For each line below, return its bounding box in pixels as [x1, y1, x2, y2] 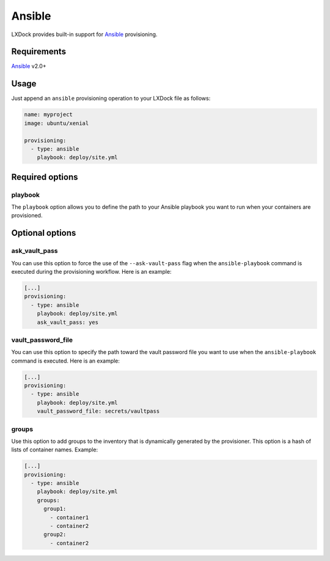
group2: [43, 531, 67, 538]
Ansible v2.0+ [11, 62, 46, 70]
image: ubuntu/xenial [24, 119, 89, 127]
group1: [43, 505, 67, 513]
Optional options [11, 228, 76, 238]
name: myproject [24, 111, 73, 118]
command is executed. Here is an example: [11, 357, 120, 364]
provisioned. [11, 212, 43, 219]
